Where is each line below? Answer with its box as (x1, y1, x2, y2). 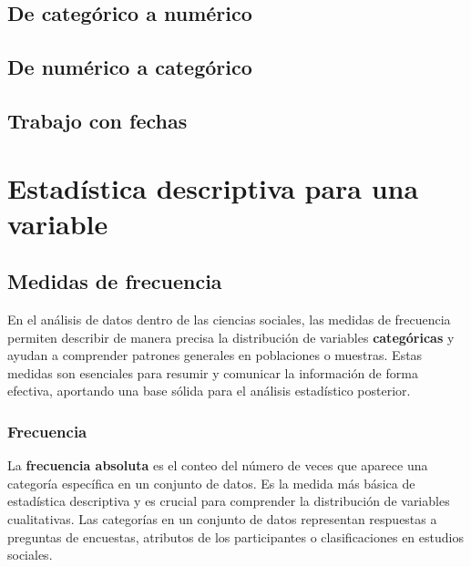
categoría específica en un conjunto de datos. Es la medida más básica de (7, 473, 415, 492)
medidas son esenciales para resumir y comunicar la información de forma (7, 363, 418, 382)
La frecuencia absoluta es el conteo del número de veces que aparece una (7, 456, 428, 475)
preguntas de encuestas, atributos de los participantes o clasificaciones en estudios (7, 527, 464, 546)
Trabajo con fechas (7, 106, 188, 134)
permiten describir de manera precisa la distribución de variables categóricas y (7, 327, 455, 346)
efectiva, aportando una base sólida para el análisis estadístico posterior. (7, 381, 411, 400)
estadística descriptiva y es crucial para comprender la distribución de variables (7, 491, 450, 510)
